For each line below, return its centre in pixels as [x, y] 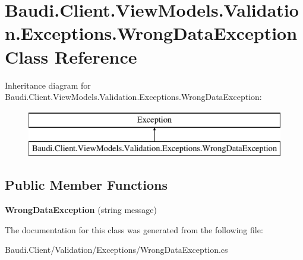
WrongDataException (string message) [81, 210]
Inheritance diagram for [48, 85]
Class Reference [71, 56]
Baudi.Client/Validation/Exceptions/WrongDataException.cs [116, 250]
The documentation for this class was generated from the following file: [134, 229]
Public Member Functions [86, 185]
